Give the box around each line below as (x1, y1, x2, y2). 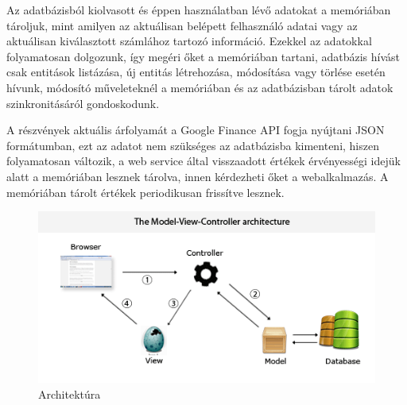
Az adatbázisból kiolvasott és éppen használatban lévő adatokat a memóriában (6, 2, 391, 17)
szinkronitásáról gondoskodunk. (6, 94, 160, 111)
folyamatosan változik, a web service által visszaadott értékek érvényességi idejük (6, 152, 401, 169)
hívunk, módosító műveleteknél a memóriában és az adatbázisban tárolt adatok (6, 79, 393, 95)
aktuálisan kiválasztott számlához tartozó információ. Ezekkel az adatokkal (6, 33, 372, 49)
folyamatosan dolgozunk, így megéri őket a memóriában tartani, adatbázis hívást (6, 48, 401, 64)
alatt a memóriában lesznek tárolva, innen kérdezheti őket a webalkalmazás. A (6, 168, 389, 184)
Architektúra (38, 385, 101, 402)
